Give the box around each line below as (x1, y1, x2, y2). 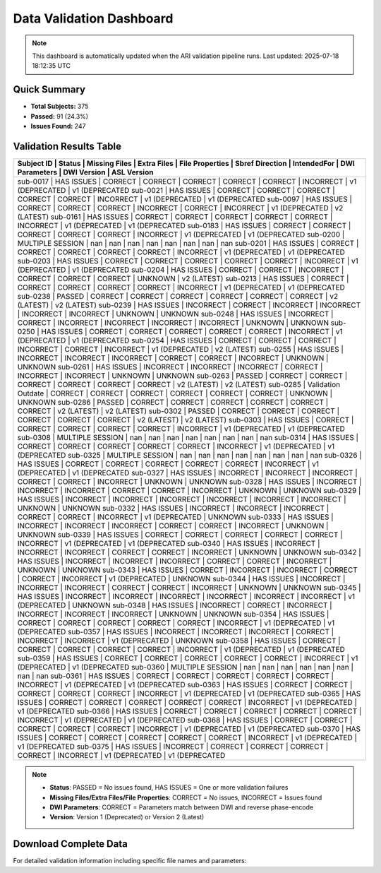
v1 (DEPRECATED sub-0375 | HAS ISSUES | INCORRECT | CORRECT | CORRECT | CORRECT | (17, 742, 329, 752)
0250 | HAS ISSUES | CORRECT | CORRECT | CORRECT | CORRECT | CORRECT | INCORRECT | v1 (17, 326, 343, 336)
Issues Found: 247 (30, 122, 86, 131)
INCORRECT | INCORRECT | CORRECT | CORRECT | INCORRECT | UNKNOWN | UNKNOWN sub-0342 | (17, 547, 361, 557)
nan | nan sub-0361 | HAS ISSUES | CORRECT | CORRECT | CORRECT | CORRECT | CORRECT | (17, 671, 334, 681)
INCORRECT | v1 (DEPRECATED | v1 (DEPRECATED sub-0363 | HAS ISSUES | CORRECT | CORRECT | (17, 679, 353, 689)
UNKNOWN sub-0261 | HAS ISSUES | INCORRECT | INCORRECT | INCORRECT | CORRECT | (17, 362, 323, 372)
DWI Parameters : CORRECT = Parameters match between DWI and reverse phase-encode (49, 803, 314, 812)
